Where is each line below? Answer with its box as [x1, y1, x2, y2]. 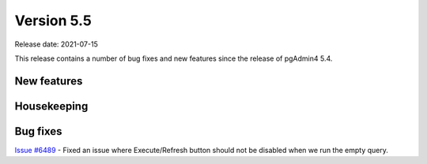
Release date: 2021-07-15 [14, 39, 98, 49]
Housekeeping [14, 99, 89, 113]
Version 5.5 [14, 12, 93, 29]
